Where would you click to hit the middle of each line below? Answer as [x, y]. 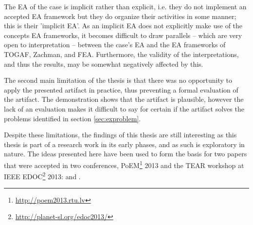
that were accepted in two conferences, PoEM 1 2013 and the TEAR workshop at [124, 164]
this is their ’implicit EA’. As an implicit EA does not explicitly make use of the [123, 26]
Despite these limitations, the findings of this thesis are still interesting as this [120, 135]
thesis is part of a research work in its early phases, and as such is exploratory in [124, 144]
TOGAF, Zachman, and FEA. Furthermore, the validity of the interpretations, [121, 54]
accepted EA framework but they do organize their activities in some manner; [120, 16]
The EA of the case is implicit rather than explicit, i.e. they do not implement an [125, 6]
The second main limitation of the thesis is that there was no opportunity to [118, 80]
